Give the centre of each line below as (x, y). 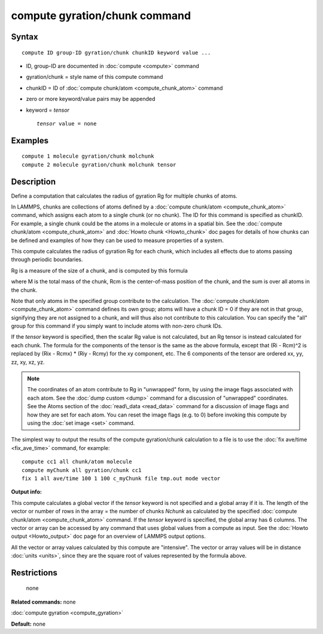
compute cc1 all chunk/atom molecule (77, 462)
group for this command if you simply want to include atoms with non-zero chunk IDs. (117, 326)
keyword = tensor (48, 110)
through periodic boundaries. (47, 259)
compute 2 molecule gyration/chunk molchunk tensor (99, 165)
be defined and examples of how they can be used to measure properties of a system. (118, 240)
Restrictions (34, 573)
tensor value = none (67, 123)
